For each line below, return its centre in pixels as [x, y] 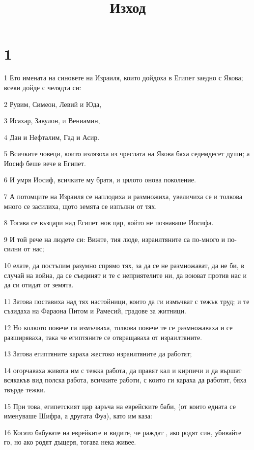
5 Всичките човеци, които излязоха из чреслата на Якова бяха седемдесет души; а [127, 154]
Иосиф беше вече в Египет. [45, 163]
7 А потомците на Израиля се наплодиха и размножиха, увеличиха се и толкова [123, 196]
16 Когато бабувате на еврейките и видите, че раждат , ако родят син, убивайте [123, 432]
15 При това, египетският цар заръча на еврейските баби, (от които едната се [120, 406]
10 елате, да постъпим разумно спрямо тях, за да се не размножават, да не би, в [124, 265]
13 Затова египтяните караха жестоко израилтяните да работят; [98, 354]
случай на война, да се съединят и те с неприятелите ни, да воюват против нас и [126, 275]
